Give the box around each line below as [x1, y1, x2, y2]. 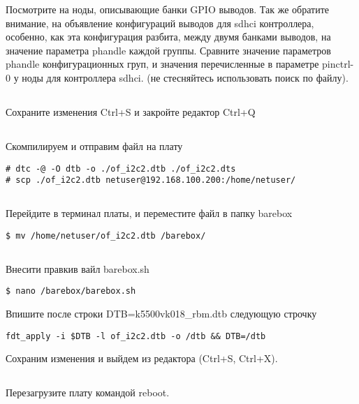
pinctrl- [322, 57, 354, 71]
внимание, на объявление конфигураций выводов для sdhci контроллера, [6, 15, 314, 30]
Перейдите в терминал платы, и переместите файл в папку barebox [6, 206, 293, 220]
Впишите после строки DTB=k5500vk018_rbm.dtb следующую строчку [6, 306, 317, 321]
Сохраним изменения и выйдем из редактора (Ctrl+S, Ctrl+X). [6, 351, 278, 366]
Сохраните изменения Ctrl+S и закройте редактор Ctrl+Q [6, 104, 256, 119]
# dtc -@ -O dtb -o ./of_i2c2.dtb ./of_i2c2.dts [6, 163, 236, 174]
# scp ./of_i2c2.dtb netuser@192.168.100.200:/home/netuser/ [6, 175, 296, 186]
